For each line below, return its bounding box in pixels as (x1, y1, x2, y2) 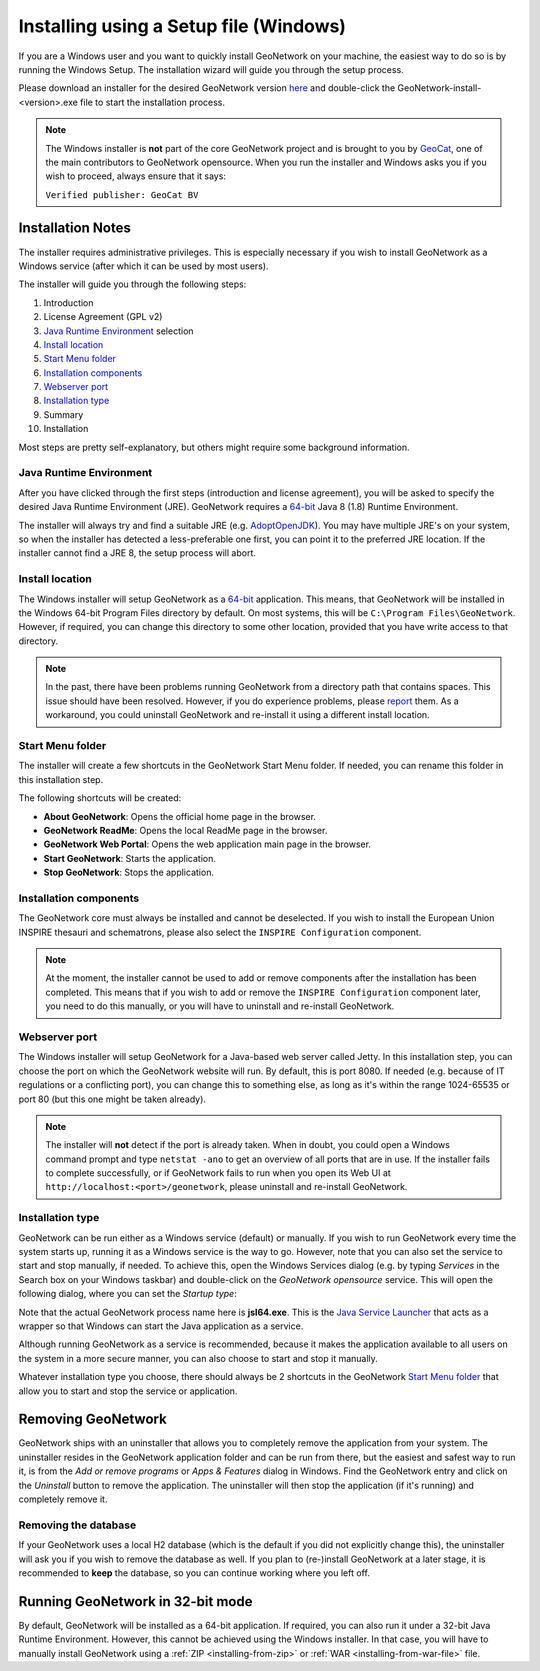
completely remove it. (18, 1493, 108, 1505)
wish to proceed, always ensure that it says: (45, 170, 227, 182)
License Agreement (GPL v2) (43, 311, 163, 323)
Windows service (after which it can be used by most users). (18, 260, 269, 272)
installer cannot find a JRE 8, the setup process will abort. (18, 547, 257, 559)
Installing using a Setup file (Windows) (18, 15, 347, 37)
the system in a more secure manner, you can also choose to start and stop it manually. (18, 1352, 379, 1364)
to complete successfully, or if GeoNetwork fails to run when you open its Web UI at (45, 1167, 392, 1179)
